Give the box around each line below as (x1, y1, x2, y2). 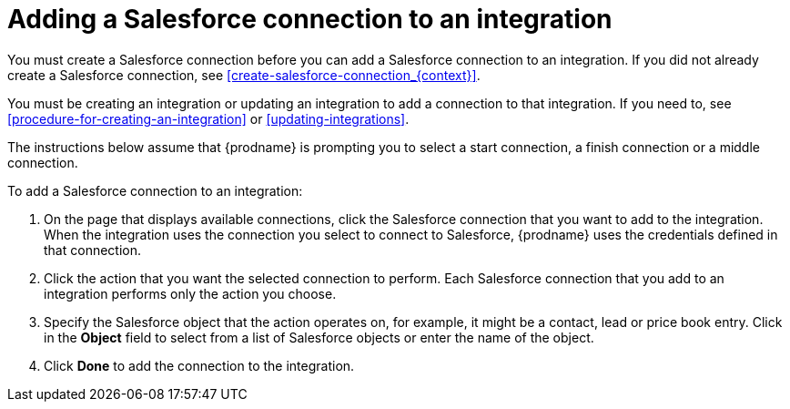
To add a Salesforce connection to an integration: (7, 182, 303, 199)
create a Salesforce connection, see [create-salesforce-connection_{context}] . (7, 66, 481, 83)
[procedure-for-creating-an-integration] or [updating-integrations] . (7, 110, 410, 127)
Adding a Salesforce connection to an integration (7, 4, 613, 35)
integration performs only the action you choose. (44, 285, 337, 302)
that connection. (44, 241, 142, 258)
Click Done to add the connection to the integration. (44, 357, 355, 373)
